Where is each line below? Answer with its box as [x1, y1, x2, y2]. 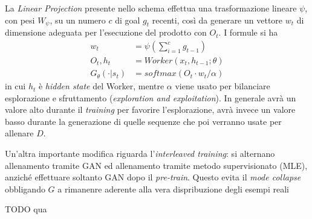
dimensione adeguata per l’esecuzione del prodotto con [5, 26, 207, 39]
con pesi [5, 13, 35, 26]
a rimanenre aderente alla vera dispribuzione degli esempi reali [57, 182, 289, 195]
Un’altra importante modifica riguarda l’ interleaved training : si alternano [5, 147, 275, 160]
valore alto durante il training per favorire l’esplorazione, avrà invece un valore [5, 103, 296, 116]
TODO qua [5, 203, 47, 215]
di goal [115, 13, 140, 26]
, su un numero [50, 13, 106, 26]
